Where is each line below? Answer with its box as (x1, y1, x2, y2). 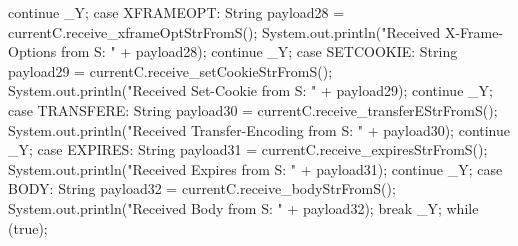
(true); (8, 217, 48, 238)
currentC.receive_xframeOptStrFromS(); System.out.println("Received (8, 21, 441, 42)
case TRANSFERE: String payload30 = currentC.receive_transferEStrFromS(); (8, 99, 498, 120)
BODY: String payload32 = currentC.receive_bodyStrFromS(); (8, 178, 396, 199)
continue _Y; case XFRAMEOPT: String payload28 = (8, 2, 345, 22)
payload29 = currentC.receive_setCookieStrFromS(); (8, 60, 333, 81)
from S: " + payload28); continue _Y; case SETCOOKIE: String (60, 41, 458, 62)
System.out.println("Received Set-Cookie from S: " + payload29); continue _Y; (8, 80, 493, 101)
